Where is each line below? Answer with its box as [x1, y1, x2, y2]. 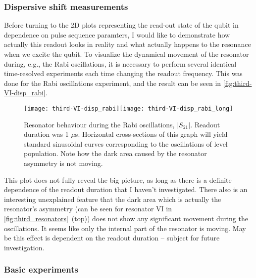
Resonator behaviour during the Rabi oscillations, [24, 119, 175, 129]
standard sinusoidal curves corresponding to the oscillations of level [24, 138, 228, 149]
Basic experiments [4, 263, 78, 276]
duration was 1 [24, 129, 69, 139]
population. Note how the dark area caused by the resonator [24, 148, 207, 159]
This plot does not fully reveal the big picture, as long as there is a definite [4, 174, 232, 185]
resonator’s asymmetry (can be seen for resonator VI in [4, 203, 172, 214]
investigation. [4, 242, 45, 252]
